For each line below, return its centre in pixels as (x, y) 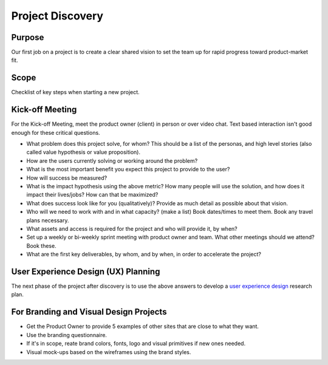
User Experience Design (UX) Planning (86, 271)
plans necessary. (48, 220)
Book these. (42, 245)
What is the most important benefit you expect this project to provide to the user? (128, 169)
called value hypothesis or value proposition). (84, 152)
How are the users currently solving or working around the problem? (112, 160)
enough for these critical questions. (56, 132)
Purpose (28, 37)
